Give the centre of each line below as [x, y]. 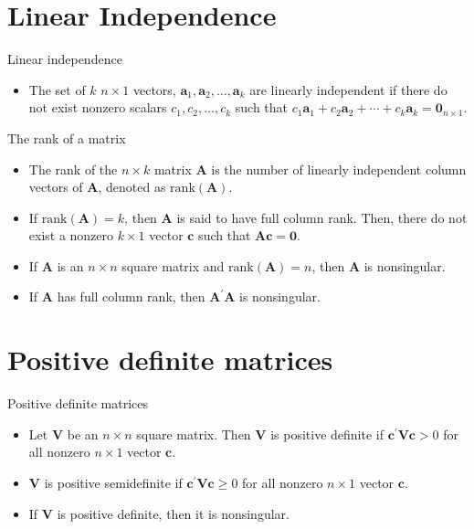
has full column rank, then [131, 296]
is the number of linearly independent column [339, 169]
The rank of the [73, 169]
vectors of [56, 187]
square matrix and [173, 265]
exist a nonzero [71, 235]
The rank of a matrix [67, 138]
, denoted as [132, 187]
